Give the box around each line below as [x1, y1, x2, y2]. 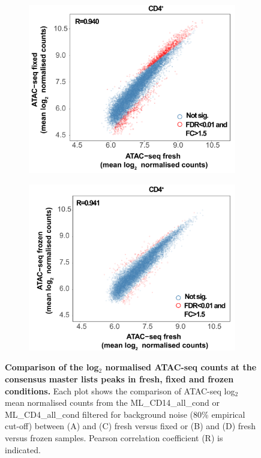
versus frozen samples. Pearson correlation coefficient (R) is [5, 431, 223, 444]
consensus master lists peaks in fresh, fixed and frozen [5, 373, 234, 385]
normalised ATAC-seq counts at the [105, 361, 257, 373]
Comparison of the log [5, 361, 99, 373]
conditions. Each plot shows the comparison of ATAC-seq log [5, 384, 235, 397]
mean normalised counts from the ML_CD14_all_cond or [5, 396, 220, 409]
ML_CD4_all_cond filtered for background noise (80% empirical [5, 408, 245, 420]
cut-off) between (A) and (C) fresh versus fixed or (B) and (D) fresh [5, 420, 256, 432]
